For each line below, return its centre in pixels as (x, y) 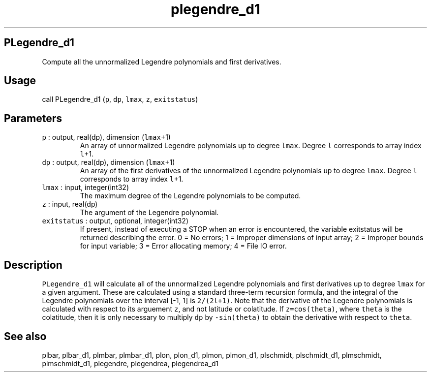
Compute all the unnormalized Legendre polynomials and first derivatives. (162, 62)
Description (33, 265)
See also (25, 336)
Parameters (33, 118)
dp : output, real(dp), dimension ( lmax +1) (108, 162)
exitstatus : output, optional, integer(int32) (115, 221)
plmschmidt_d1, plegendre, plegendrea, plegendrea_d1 (130, 363)
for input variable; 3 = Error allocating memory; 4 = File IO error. (183, 246)
